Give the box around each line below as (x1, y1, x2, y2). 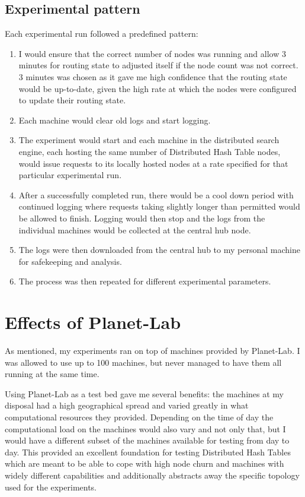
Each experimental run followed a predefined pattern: (5, 27, 198, 40)
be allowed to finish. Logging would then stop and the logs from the (18, 211, 265, 224)
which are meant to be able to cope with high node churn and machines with (5, 457, 284, 470)
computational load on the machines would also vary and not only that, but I (5, 422, 286, 435)
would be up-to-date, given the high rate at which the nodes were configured (18, 82, 297, 94)
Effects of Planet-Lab (5, 310, 181, 334)
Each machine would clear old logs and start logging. (18, 113, 211, 126)
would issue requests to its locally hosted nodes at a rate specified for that (18, 157, 288, 169)
